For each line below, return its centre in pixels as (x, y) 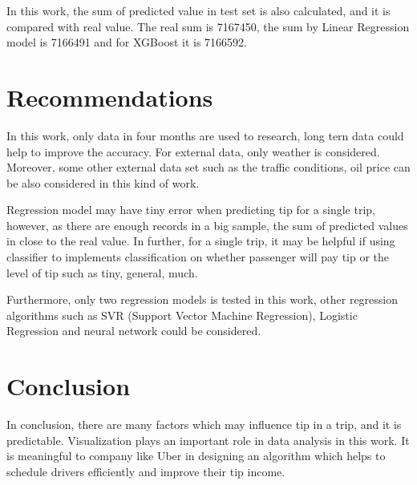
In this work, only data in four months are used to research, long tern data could (205, 135)
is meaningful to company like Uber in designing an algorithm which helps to (196, 456)
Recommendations (110, 97)
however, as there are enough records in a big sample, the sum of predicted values (207, 225)
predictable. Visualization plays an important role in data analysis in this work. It (208, 440)
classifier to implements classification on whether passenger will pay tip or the (198, 257)
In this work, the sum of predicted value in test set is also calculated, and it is (198, 10)
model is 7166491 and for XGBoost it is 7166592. (127, 42)
